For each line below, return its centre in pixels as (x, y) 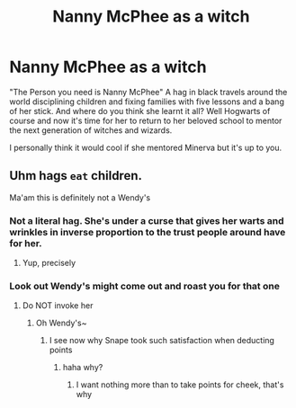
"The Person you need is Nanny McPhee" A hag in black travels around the (148, 92)
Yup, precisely (49, 263)
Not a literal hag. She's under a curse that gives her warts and (147, 220)
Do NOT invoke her (58, 306)
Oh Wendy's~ (61, 323)
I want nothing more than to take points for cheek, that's (180, 385)
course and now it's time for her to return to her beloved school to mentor (146, 120)
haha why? (83, 368)
